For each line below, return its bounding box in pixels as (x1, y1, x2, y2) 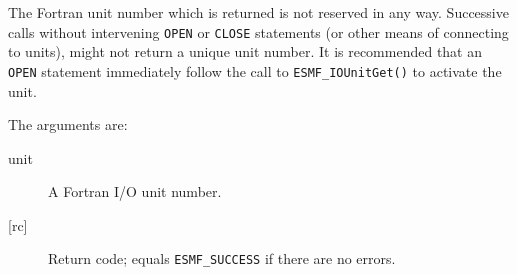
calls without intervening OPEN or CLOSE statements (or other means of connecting (8, 21, 509, 42)
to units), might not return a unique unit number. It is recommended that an (8, 41, 483, 62)
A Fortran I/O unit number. (48, 181, 222, 202)
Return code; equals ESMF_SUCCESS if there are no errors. (48, 248, 396, 269)
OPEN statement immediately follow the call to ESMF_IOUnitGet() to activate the (8, 60, 502, 81)
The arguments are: (8, 114, 128, 135)
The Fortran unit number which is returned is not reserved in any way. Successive (8, 2, 509, 22)
